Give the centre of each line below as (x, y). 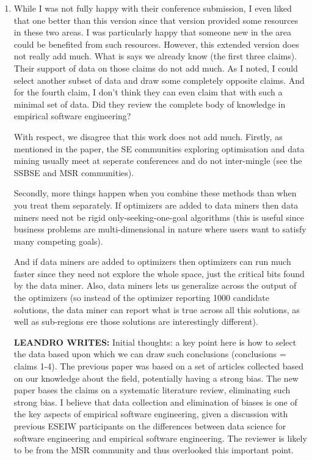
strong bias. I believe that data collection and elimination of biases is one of (155, 402)
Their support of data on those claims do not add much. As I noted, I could (156, 68)
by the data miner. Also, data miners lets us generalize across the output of (155, 285)
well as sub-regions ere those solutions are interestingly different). (136, 321)
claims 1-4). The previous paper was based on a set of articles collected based (159, 366)
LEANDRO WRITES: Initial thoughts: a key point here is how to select (155, 342)
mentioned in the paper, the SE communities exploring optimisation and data (159, 148)
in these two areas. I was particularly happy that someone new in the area (153, 32)
